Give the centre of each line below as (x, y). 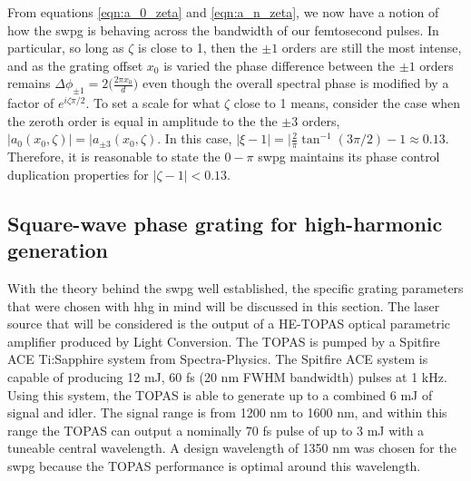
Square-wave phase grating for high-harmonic (225, 223)
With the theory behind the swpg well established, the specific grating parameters (235, 287)
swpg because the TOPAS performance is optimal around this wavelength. (214, 465)
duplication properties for (78, 174)
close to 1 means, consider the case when (347, 103)
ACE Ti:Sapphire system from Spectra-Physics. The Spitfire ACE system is (218, 359)
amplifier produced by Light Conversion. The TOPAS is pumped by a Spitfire (224, 341)
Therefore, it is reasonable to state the (114, 157)
